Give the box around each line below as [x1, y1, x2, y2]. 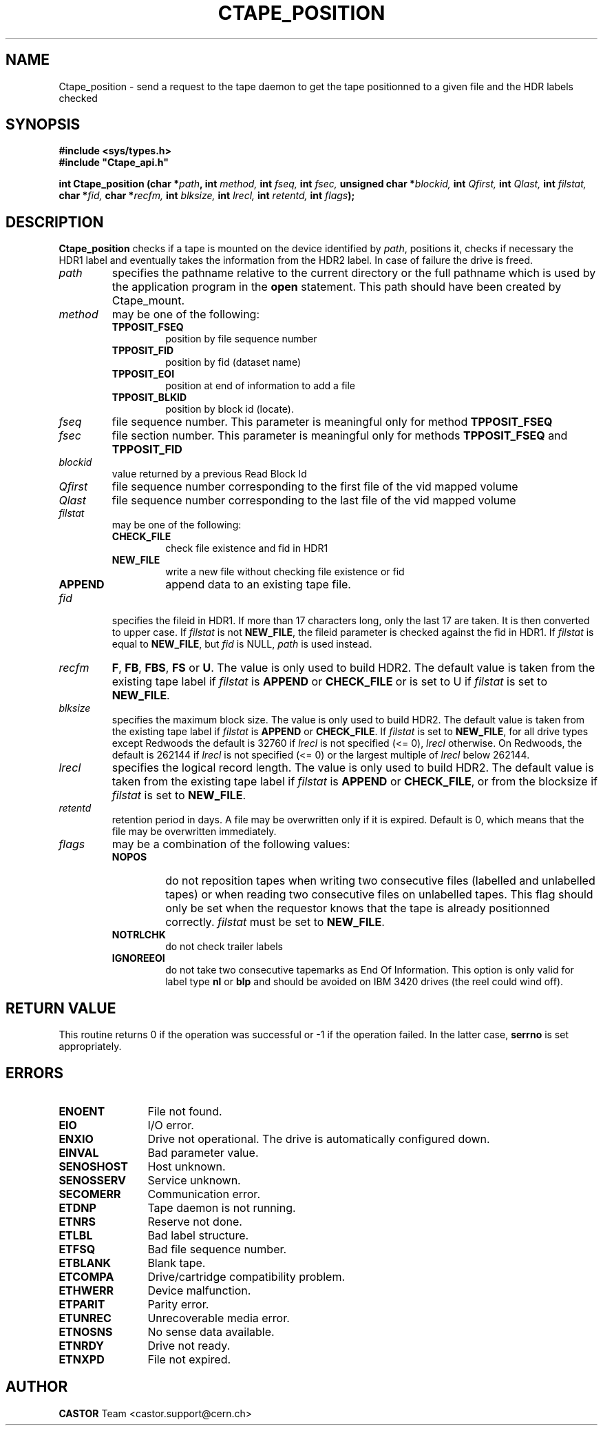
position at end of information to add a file [165, 380, 356, 392]
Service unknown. [147, 1173, 241, 1187]
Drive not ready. [147, 1338, 231, 1352]
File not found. [147, 1104, 222, 1118]
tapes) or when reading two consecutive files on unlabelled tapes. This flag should [165, 887, 593, 902]
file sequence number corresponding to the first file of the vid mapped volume [112, 480, 518, 494]
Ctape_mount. [112, 294, 185, 308]
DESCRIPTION [6, 213, 104, 231]
